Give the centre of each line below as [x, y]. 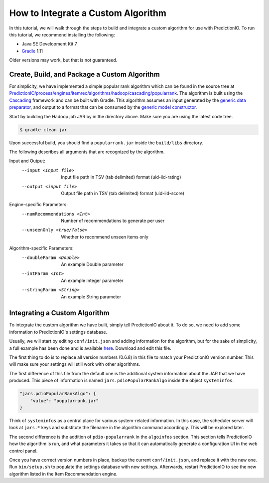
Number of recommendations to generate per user [113, 221]
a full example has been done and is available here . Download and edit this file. [90, 348]
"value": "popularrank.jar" [65, 401]
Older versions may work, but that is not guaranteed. [63, 60]
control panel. [23, 451]
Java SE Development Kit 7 [49, 44]
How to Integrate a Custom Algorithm [88, 13]
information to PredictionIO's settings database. [58, 332]
